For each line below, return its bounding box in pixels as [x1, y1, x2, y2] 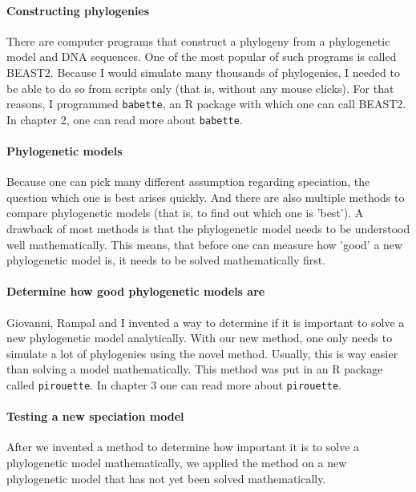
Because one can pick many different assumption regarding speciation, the [6, 173, 370, 190]
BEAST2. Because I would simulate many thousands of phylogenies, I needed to [6, 63, 400, 80]
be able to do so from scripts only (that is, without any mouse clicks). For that [6, 79, 394, 96]
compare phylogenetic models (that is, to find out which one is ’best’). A [6, 204, 364, 221]
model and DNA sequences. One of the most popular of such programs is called [6, 48, 397, 65]
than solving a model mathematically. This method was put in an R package [6, 361, 383, 377]
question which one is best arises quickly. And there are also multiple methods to [6, 188, 405, 205]
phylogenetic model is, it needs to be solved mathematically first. [6, 252, 326, 268]
